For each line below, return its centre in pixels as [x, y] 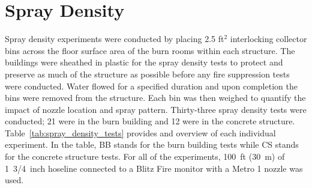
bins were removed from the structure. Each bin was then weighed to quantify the [155, 98]
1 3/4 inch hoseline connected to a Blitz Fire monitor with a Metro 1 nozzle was [154, 168]
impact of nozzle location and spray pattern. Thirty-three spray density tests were [156, 109]
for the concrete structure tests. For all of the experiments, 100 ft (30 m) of [145, 156]
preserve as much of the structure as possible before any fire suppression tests [147, 74]
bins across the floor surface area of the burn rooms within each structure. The [150, 50]
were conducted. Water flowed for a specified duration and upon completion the [151, 86]
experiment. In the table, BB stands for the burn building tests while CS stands [152, 144]
